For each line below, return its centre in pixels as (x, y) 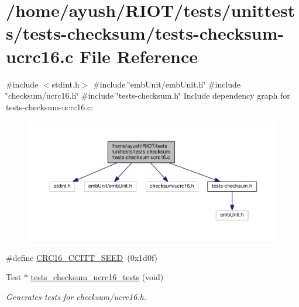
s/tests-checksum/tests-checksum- (145, 33)
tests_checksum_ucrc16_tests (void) (97, 277)
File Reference (139, 56)
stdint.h (66, 84)
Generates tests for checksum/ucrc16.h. (76, 296)
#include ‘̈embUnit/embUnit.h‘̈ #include (167, 84)
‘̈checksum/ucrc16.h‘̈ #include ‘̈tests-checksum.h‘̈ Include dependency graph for (148, 95)
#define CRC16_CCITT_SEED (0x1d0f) (82, 257)
